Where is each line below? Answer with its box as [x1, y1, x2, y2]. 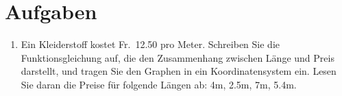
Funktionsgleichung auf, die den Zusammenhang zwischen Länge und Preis [21, 50, 334, 64]
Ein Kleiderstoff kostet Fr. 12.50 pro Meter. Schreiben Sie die [21, 37, 280, 51]
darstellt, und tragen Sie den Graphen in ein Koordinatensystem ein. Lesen [21, 64, 337, 78]
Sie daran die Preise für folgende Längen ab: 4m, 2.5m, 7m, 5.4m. [21, 77, 297, 91]
